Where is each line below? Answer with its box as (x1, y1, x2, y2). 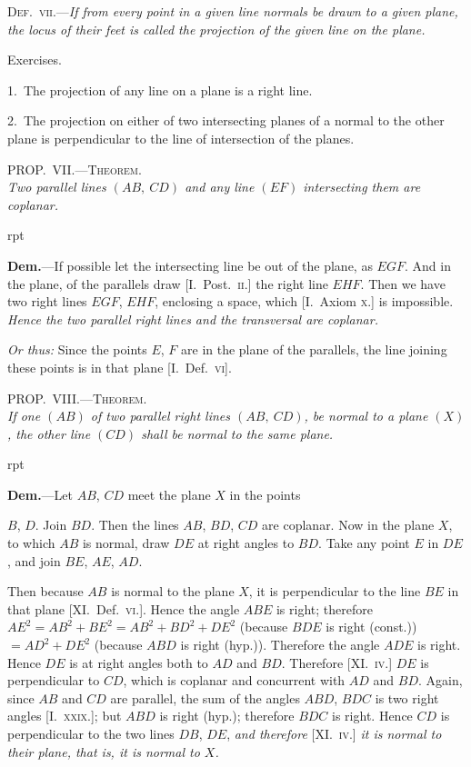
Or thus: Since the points (7, 340, 147, 359)
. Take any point (318, 533, 410, 553)
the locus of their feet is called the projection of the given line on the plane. (7, 19, 426, 38)
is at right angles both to (69, 652, 208, 672)
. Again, (418, 671, 463, 690)
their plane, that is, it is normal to (7, 742, 200, 761)
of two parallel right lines (90, 406, 230, 425)
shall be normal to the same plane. (141, 423, 334, 443)
